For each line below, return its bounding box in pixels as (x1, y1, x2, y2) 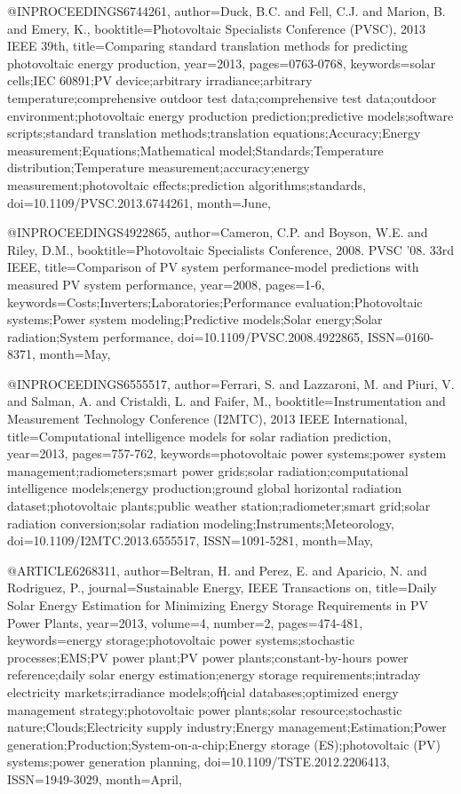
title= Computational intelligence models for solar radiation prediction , (7, 426, 392, 445)
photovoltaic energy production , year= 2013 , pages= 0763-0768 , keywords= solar (7, 53, 436, 72)
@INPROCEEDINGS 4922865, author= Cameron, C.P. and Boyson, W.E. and (7, 223, 428, 242)
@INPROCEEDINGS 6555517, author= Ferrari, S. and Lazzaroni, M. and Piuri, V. (7, 374, 455, 393)
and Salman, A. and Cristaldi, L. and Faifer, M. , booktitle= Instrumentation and (7, 392, 446, 410)
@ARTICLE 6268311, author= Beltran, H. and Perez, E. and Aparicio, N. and (7, 560, 427, 579)
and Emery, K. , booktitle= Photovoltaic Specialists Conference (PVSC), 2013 (7, 19, 426, 37)
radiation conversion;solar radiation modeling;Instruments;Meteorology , (7, 513, 394, 532)
